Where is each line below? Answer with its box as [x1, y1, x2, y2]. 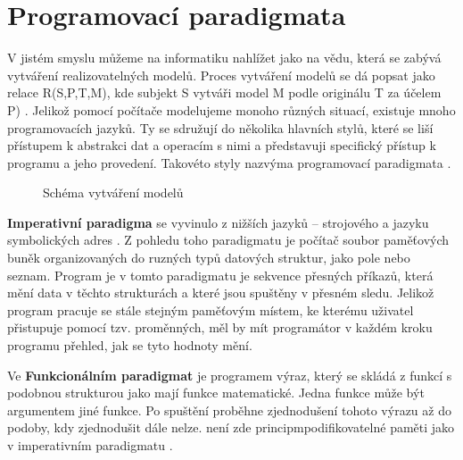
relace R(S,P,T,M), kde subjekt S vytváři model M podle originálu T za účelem [7, 83, 442, 102]
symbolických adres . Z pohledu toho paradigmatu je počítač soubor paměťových [7, 230, 450, 249]
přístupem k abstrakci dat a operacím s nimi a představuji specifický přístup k [7, 136, 436, 155]
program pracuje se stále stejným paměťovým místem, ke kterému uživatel [7, 300, 414, 319]
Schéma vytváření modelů [43, 183, 184, 202]
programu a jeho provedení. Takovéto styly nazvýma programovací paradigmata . [7, 153, 451, 171]
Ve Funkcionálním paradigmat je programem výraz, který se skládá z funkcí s [7, 365, 452, 384]
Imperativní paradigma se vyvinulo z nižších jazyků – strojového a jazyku [7, 213, 429, 231]
